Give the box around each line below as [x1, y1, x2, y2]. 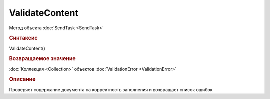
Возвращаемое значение [9, 55, 76, 62]
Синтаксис [9, 35, 38, 42]
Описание [9, 76, 36, 83]
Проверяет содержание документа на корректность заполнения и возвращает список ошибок [9, 86, 213, 92]
